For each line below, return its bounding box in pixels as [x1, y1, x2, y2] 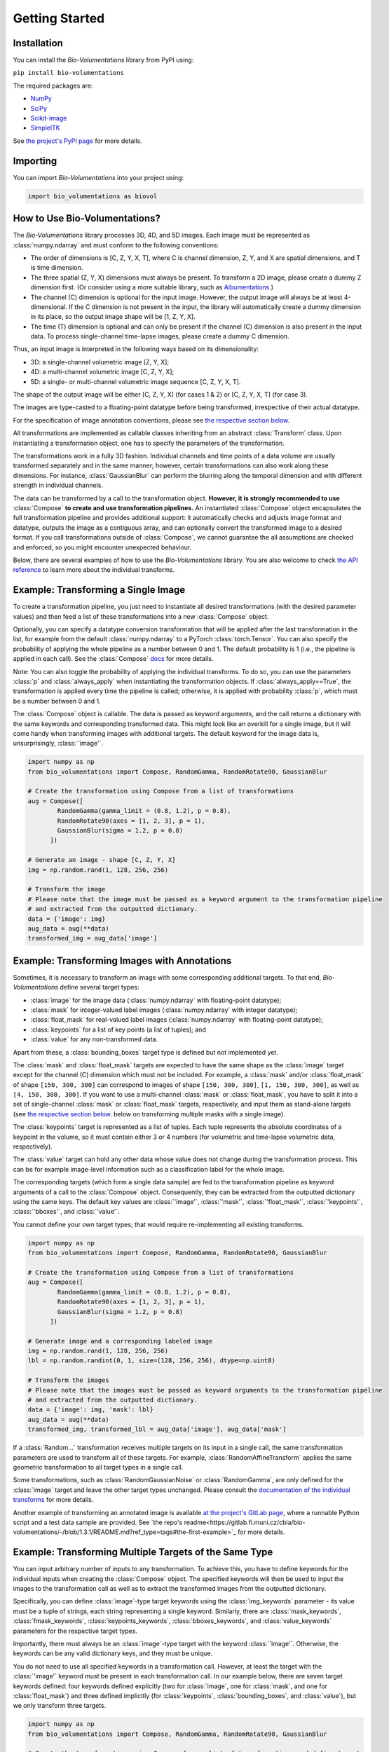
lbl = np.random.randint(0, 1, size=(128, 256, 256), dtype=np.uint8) [27, 1357, 276, 1364]
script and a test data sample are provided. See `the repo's [13, 1518, 183, 1526]
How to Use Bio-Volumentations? [13, 212, 161, 224]
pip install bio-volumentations [13, 69, 124, 77]
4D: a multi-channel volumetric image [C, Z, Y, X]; [30, 368, 175, 376]
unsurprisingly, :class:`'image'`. [13, 739, 104, 748]
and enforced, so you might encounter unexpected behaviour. [13, 543, 192, 552]
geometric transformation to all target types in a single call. [13, 1463, 184, 1471]
